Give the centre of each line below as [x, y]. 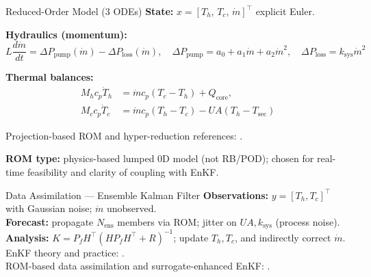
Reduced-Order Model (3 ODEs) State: [90, 11]
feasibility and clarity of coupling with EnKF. [123, 172]
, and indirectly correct [283, 237]
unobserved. [131, 208]
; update [191, 237]
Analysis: [27, 237]
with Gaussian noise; [49, 208]
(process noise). [308, 221]
